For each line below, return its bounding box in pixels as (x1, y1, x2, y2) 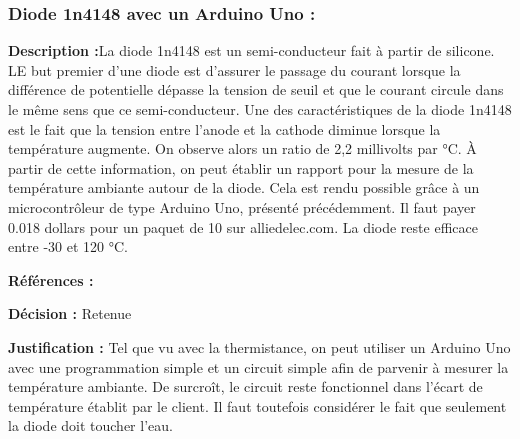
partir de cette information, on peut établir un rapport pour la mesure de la (8, 157, 474, 178)
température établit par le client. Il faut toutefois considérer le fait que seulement (8, 395, 507, 416)
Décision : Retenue (8, 303, 132, 324)
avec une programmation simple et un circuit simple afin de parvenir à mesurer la (8, 356, 509, 377)
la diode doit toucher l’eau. (8, 415, 173, 436)
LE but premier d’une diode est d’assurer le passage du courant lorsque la (8, 59, 461, 80)
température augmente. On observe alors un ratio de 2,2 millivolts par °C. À (8, 138, 477, 159)
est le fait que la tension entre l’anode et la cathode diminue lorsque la (8, 118, 441, 139)
